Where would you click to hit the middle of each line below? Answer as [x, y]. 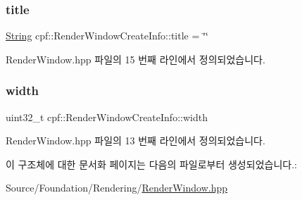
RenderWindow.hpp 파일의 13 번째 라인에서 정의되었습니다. [136, 140]
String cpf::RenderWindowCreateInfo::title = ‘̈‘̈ [107, 36]
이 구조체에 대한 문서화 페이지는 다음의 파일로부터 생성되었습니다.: [151, 164]
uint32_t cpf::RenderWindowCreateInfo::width [107, 117]
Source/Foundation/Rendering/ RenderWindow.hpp [117, 188]
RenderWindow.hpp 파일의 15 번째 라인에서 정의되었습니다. [136, 59]
